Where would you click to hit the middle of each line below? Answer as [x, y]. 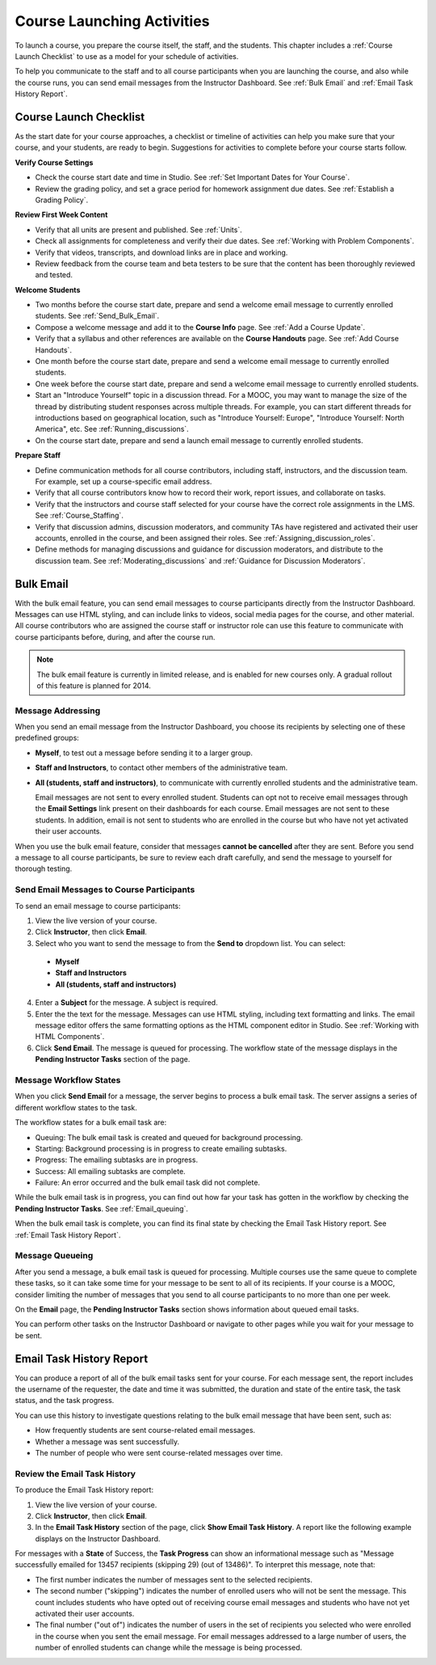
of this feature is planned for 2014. [94, 685]
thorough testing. [44, 868]
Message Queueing [54, 1256]
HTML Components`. [70, 1037]
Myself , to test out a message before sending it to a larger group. [144, 753]
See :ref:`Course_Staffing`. [80, 516]
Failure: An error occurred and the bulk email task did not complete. [148, 1183]
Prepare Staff [38, 455]
